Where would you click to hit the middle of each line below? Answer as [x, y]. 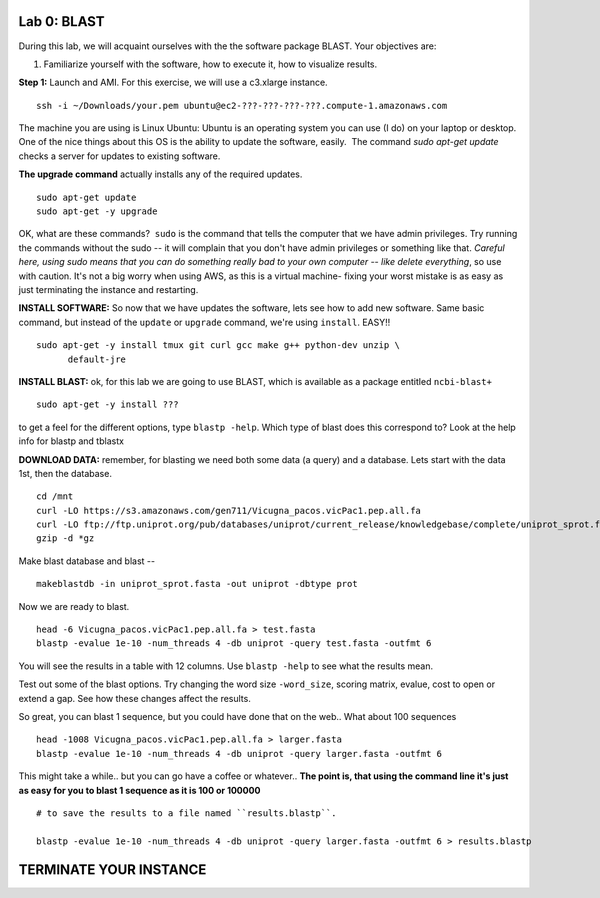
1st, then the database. [65, 473]
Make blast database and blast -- [86, 561]
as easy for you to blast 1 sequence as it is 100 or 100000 [139, 790]
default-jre [97, 359]
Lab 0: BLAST [61, 21]
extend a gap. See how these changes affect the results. [135, 698]
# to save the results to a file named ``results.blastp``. [186, 813]
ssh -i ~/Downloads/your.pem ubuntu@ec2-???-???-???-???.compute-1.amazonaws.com [242, 105]
